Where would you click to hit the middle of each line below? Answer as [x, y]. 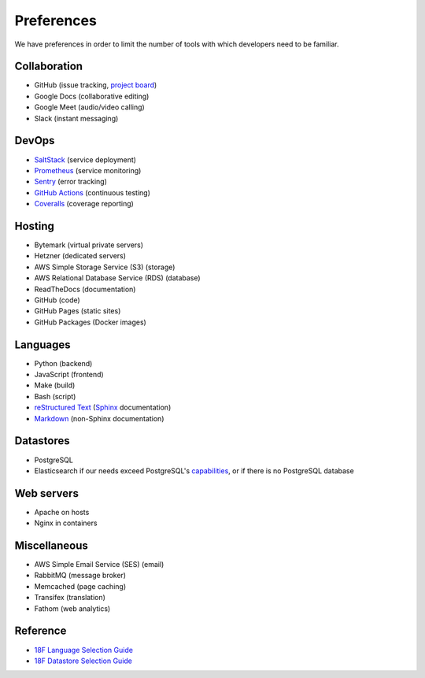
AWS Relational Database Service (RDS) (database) [117, 278]
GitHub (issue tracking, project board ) [96, 85]
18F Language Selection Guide [84, 650]
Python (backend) [63, 363]
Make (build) [55, 385]
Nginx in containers [66, 523]
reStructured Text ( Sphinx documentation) [103, 408]
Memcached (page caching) [80, 586]
